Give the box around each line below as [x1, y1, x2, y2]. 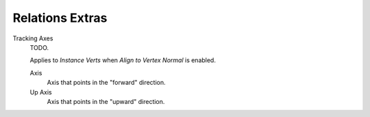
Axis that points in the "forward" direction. [47, 79, 166, 87]
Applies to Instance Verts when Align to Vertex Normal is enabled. [29, 56, 216, 64]
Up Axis [29, 88, 53, 96]
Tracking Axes [12, 34, 53, 42]
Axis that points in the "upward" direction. [47, 97, 165, 105]
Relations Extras [12, 10, 108, 25]
